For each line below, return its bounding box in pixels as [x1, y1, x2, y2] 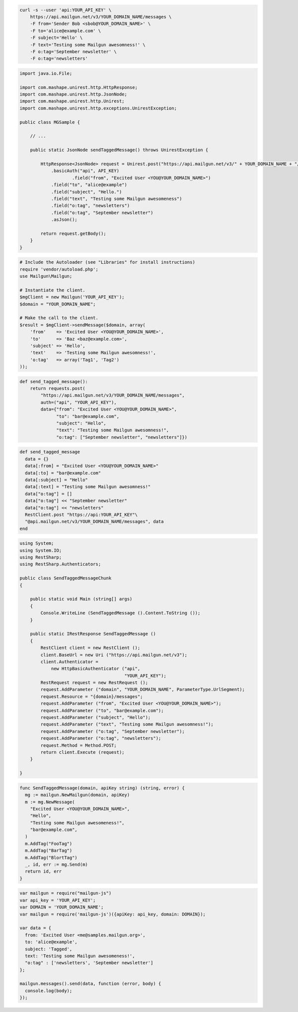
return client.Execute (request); [40, 749, 125, 755]
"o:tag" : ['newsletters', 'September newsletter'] [25, 960, 153, 966]
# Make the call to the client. [19, 315, 99, 321]
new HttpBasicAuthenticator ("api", [51, 666, 141, 672]
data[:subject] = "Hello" [25, 477, 88, 483]
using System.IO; [19, 547, 62, 553]
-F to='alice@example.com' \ [30, 28, 101, 33]
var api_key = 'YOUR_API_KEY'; [19, 897, 96, 903]
